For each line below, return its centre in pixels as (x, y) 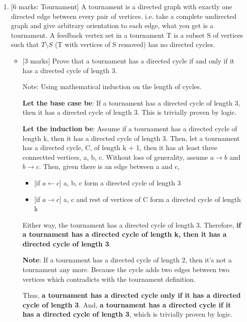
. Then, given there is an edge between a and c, (109, 166)
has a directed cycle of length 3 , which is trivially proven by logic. (128, 314)
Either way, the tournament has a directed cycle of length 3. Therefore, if (132, 224)
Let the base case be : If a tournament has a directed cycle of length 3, (131, 102)
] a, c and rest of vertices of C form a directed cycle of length (150, 199)
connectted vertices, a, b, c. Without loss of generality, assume (115, 157)
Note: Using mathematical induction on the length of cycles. (112, 86)
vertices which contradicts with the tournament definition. (109, 279)
